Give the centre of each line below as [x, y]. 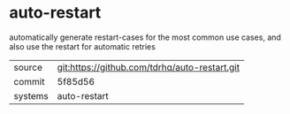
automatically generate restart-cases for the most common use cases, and [145, 37]
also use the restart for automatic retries [83, 46]
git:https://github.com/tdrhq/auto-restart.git [149, 67]
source [28, 67]
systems [31, 95]
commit [29, 81]
